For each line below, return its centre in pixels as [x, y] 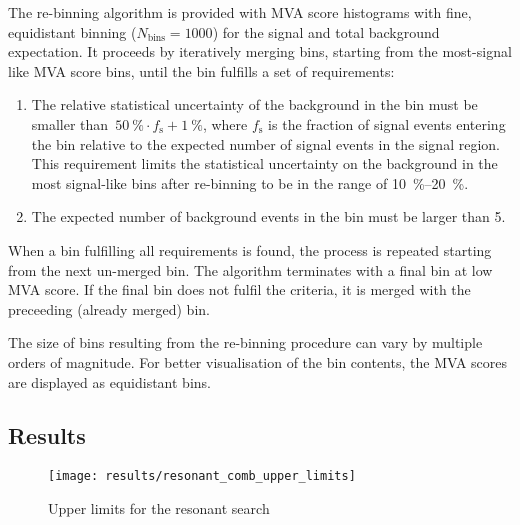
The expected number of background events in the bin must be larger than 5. [268, 216]
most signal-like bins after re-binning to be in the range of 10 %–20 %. [250, 182]
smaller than [70, 123]
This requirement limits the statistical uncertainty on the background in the [264, 163]
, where [225, 123]
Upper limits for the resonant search [159, 507]
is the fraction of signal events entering [387, 123]
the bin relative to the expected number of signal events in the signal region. [265, 143]
